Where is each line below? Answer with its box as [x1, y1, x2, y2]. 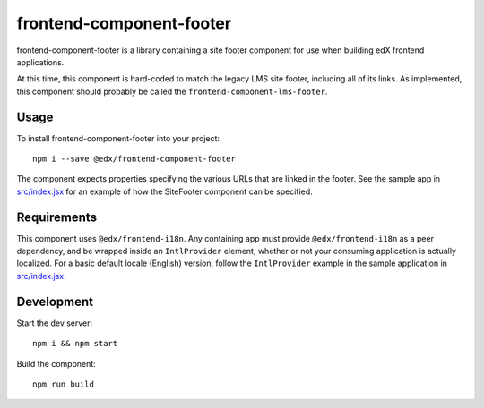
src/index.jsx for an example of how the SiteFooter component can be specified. [16, 186, 313, 197]
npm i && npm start [32, 338, 118, 349]
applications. [16, 56, 65, 67]
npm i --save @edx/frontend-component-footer [32, 154, 237, 165]
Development [16, 293, 94, 309]
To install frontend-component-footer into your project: [16, 132, 220, 143]
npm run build [32, 378, 94, 389]
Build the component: [16, 358, 96, 369]
